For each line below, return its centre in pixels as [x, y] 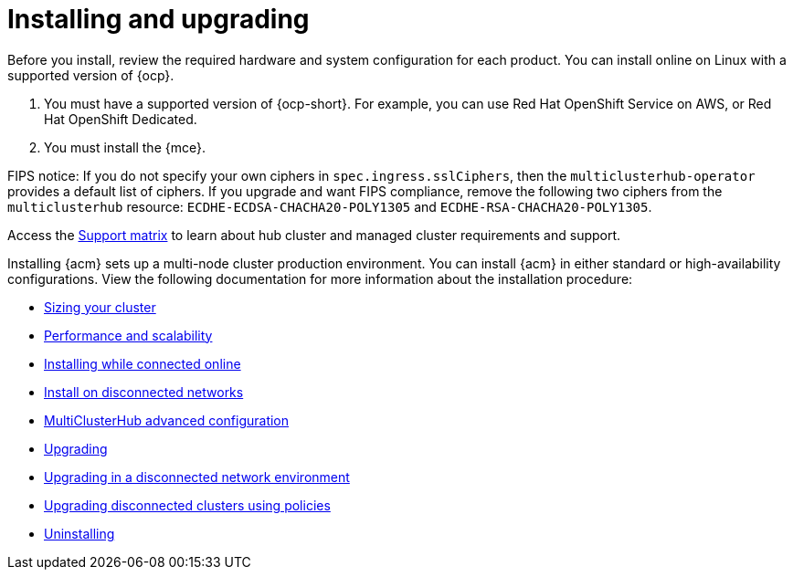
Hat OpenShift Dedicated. [121, 119]
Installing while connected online [143, 363]
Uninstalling [79, 533]
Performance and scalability [128, 335]
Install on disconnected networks [144, 392]
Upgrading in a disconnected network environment [197, 477]
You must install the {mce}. [125, 147]
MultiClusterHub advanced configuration [167, 420]
